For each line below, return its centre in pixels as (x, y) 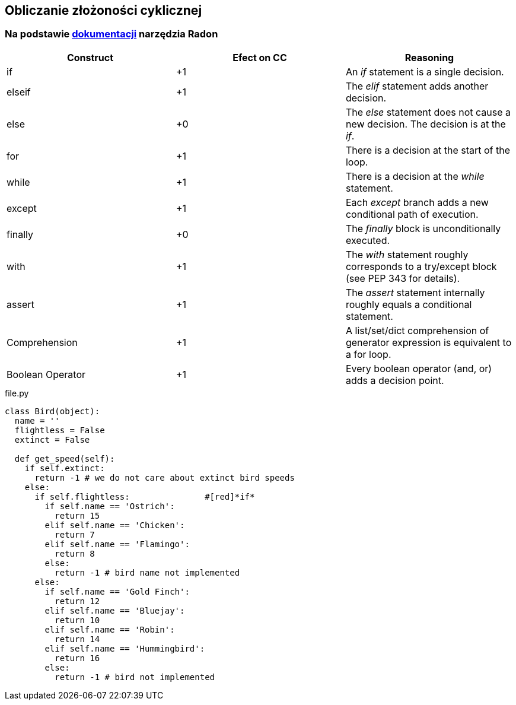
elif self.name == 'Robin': (110, 629)
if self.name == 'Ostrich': (110, 506)
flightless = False (60, 430)
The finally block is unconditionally (423, 228)
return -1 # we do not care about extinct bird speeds (165, 477)
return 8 (75, 553)
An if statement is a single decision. (425, 72)
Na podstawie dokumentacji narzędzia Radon (112, 34)
